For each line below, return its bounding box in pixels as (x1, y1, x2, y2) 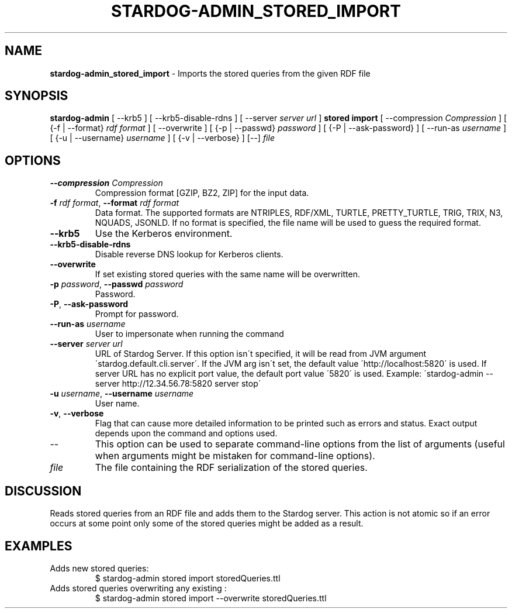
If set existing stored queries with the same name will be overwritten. (95, 269, 360, 280)
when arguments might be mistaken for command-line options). (95, 450, 375, 462)
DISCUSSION (5, 483, 82, 498)
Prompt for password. (95, 309, 179, 319)
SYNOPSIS (5, 88, 68, 104)
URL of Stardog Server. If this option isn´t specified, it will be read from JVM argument (95, 349, 427, 359)
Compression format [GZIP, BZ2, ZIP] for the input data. (95, 188, 309, 198)
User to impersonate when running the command (95, 329, 284, 339)
